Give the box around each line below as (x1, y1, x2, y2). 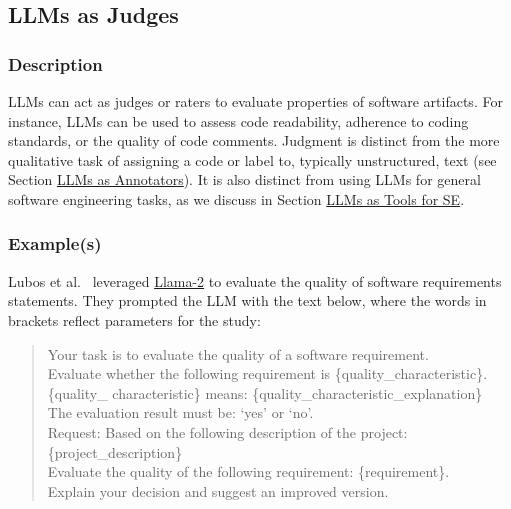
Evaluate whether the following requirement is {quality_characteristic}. (47, 363, 488, 384)
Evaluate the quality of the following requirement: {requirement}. (47, 461, 450, 482)
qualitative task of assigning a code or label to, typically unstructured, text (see (8, 149, 497, 170)
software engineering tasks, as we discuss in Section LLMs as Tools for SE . (8, 188, 465, 209)
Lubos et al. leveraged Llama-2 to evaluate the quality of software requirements (8, 270, 502, 291)
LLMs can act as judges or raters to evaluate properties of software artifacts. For (8, 91, 503, 111)
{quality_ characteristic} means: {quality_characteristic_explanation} (47, 382, 483, 403)
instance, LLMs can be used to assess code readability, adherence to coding (8, 110, 469, 131)
